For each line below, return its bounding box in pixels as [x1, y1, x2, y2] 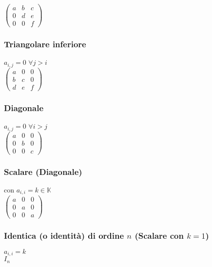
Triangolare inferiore [4, 38, 86, 50]
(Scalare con [135, 229, 184, 241]
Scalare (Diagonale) [4, 165, 82, 177]
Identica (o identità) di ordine [4, 229, 124, 241]
